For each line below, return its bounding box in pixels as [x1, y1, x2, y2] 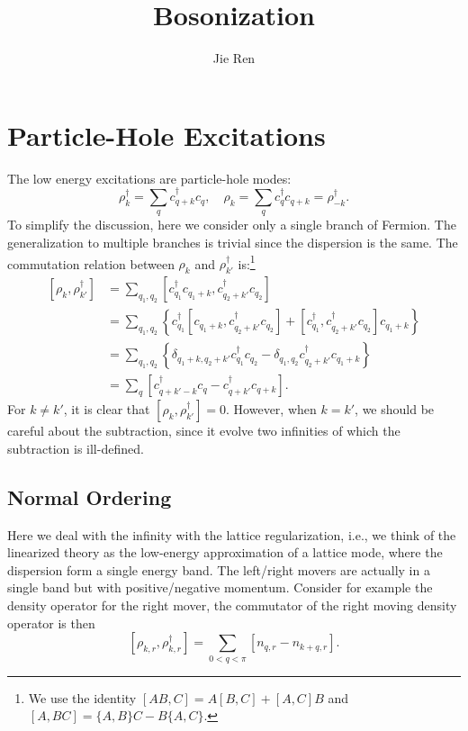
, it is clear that [63, 400, 150, 419]
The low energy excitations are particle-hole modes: [7, 168, 292, 187]
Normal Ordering [7, 483, 172, 510]
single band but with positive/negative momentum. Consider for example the [7, 578, 433, 597]
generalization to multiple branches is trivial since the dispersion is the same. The [7, 233, 458, 252]
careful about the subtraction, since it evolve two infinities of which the [7, 421, 400, 440]
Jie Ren [212, 49, 256, 68]
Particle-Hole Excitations [7, 116, 326, 153]
